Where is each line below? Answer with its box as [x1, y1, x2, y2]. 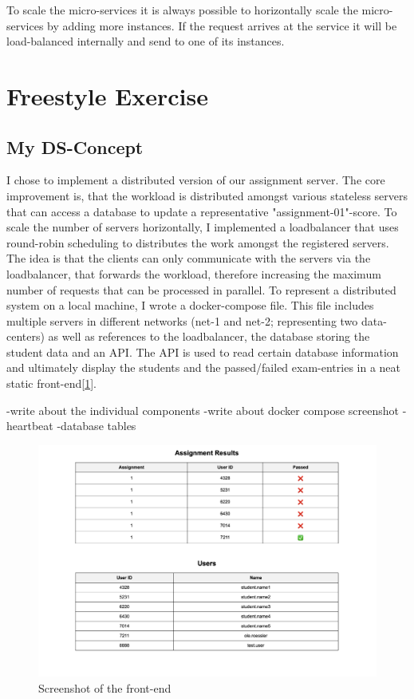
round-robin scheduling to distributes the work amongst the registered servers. [6, 234, 389, 251]
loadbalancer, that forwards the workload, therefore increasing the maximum [6, 265, 381, 282]
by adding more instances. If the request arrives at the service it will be [47, 17, 397, 34]
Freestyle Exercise [6, 79, 209, 112]
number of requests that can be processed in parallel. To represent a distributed [6, 281, 396, 298]
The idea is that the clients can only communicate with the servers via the [6, 250, 371, 267]
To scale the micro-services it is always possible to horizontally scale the [6, 2, 358, 18]
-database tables [57, 417, 136, 434]
